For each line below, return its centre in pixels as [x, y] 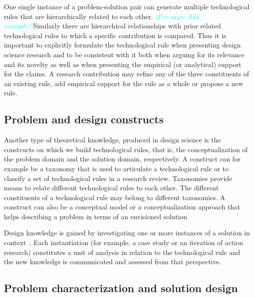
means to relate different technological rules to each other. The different [111, 188]
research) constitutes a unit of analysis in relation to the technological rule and [122, 252]
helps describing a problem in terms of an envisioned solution [96, 216]
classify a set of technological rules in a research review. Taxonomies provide [118, 178]
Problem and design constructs [84, 119]
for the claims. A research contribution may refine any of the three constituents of [127, 74]
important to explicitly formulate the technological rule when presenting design [122, 45]
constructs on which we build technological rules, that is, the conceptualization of [126, 149]
